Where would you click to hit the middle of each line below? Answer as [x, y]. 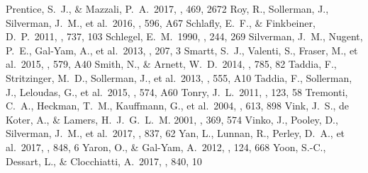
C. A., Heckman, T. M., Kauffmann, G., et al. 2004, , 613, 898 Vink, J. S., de [178, 106]
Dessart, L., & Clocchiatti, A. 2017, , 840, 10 [104, 161]
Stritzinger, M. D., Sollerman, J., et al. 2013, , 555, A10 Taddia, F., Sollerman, [179, 77]
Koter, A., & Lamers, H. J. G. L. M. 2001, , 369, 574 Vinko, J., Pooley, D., [172, 119]
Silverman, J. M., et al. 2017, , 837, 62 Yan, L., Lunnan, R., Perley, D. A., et [175, 133]
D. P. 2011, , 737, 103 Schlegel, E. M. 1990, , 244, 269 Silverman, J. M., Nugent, [184, 36]
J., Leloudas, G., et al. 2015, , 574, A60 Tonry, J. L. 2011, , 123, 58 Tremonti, [177, 91]
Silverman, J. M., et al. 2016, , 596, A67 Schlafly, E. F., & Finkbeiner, [161, 22]
